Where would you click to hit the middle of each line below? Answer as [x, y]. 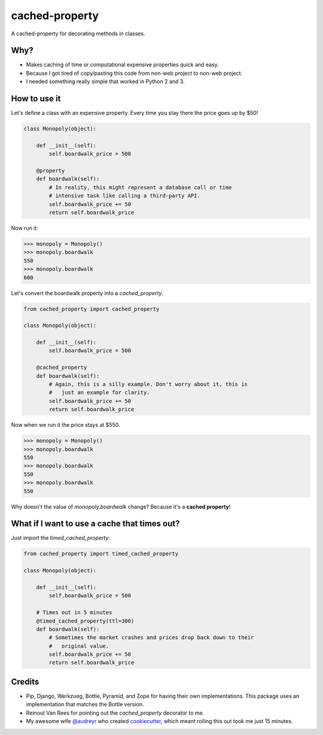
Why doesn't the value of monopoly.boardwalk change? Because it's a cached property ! [121, 506]
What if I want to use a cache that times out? [95, 524]
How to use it [36, 99]
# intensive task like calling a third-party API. [124, 196]
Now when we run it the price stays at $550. [65, 425]
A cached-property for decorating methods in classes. [78, 34]
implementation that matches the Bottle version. [85, 704]
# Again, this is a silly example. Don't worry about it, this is [148, 384]
